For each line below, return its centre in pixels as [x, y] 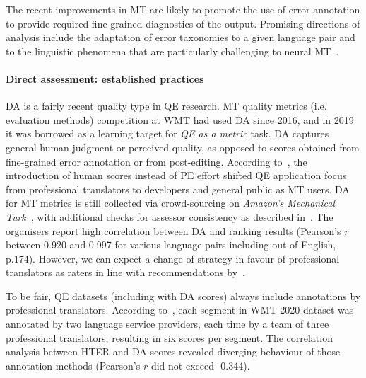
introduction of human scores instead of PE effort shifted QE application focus [176, 175]
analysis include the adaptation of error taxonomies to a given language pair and [181, 37]
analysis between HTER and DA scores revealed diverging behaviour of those [173, 351]
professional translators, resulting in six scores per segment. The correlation [169, 337]
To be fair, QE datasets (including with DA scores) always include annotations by [183, 296]
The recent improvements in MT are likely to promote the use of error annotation [183, 9]
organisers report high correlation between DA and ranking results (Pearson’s [173, 230]
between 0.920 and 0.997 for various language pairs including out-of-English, [171, 245]
